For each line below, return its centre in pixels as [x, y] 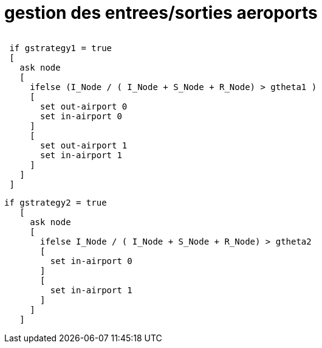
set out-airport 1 [84, 145]
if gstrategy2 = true [56, 202]
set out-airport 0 [84, 106]
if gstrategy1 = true [61, 48]
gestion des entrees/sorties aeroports [161, 13]
